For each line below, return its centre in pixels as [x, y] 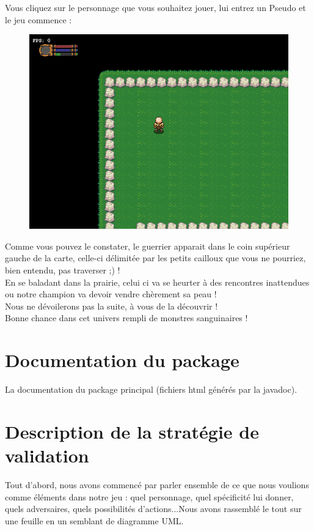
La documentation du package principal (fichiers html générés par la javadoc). [151, 389]
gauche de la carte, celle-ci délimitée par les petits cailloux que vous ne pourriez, [155, 258]
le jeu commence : [38, 19]
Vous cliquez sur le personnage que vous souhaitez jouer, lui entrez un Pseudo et [155, 7]
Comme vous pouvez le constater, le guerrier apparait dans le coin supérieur [148, 246]
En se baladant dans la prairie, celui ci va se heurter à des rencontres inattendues [157, 282]
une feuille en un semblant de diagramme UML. [94, 520]
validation [47, 455]
